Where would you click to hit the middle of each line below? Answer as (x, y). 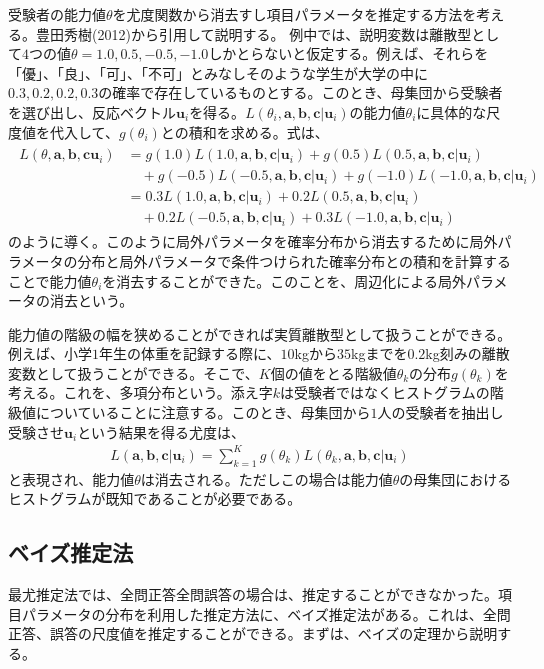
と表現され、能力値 (71, 478)
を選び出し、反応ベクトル (92, 111)
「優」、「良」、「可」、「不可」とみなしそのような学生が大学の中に (218, 72)
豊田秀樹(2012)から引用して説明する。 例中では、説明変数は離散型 (253, 33)
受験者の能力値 (57, 14)
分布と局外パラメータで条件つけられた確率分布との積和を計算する (294, 260)
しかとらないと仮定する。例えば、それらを (348, 53)
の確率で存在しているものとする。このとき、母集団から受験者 (300, 92)
